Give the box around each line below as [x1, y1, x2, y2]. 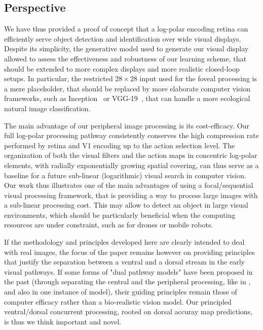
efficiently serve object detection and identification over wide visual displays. [4, 33, 241, 44]
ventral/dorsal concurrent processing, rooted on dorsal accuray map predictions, [4, 306, 252, 317]
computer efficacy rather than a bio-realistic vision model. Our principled [4, 296, 232, 307]
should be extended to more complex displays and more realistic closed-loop [4, 63, 240, 74]
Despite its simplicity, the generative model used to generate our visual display [4, 43, 249, 54]
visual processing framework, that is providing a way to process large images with [4, 189, 258, 200]
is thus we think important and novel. [4, 316, 122, 326]
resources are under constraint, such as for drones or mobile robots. [4, 219, 213, 230]
